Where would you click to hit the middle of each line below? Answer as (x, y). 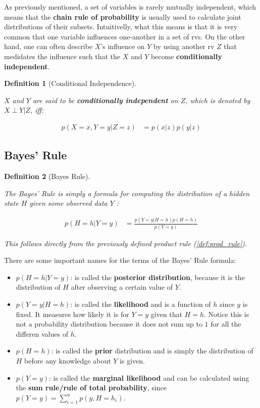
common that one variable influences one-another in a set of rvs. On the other (125, 36)
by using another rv (184, 46)
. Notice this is (226, 314)
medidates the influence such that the (62, 56)
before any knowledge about (68, 360)
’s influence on (123, 46)
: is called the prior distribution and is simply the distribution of (152, 351)
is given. (132, 360)
